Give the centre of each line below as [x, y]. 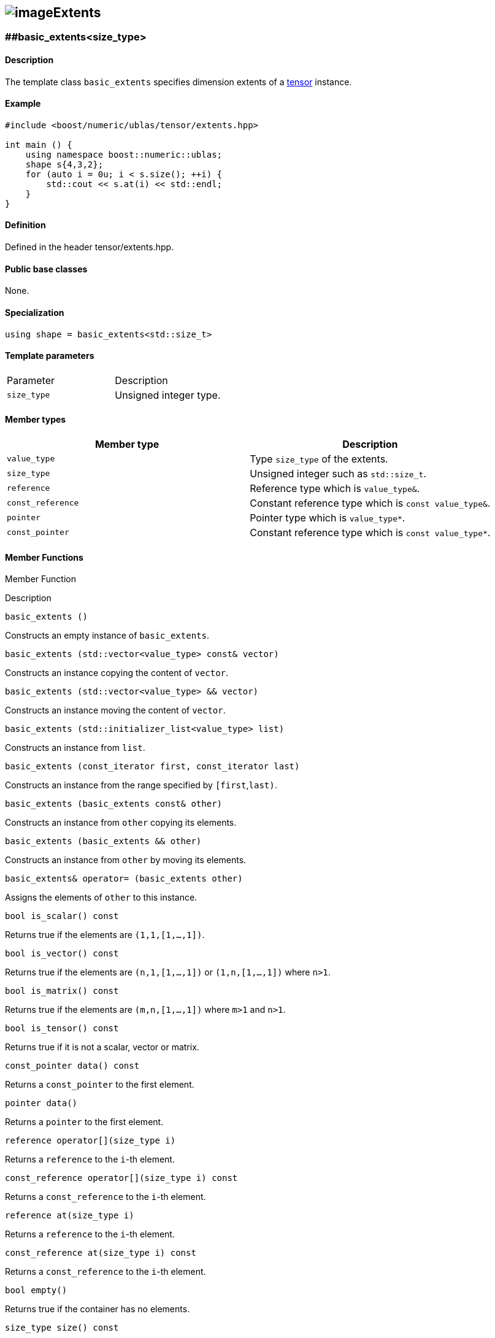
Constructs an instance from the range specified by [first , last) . [141, 785]
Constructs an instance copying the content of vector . [117, 673]
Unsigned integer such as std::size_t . [338, 473]
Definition [25, 225]
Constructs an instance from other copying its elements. [121, 823]
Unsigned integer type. [168, 395]
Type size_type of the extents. [319, 459]
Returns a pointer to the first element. [84, 1122]
